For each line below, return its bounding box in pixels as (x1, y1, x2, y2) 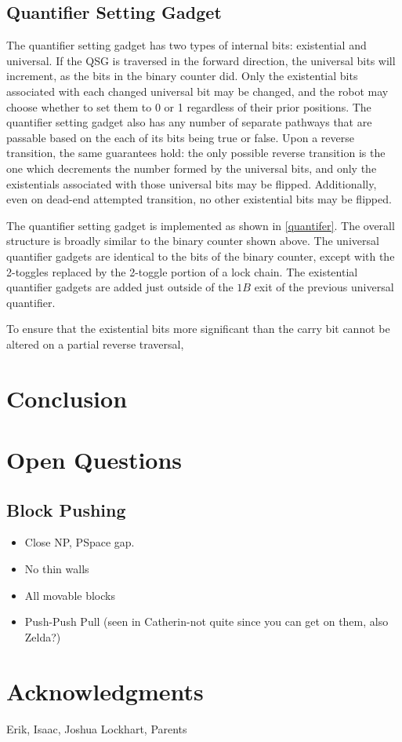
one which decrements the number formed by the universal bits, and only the (6, 159, 377, 176)
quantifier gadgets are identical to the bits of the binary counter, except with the (6, 247, 395, 264)
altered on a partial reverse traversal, (6, 335, 184, 352)
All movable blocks (24, 587, 115, 603)
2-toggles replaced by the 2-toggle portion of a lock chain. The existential (6, 263, 358, 280)
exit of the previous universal (254, 279, 394, 295)
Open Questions (6, 444, 183, 476)
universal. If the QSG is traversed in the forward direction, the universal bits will (6, 52, 396, 68)
